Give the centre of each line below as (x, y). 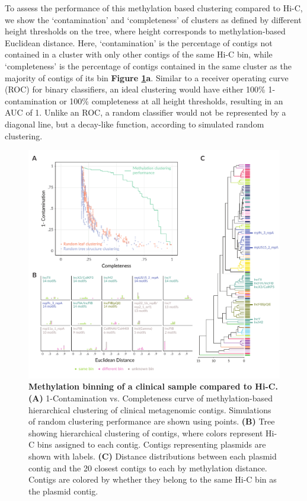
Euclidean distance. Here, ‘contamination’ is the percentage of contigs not (139, 42)
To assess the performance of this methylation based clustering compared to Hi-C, (154, 8)
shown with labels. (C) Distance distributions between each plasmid (153, 456)
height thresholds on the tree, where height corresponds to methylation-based (145, 31)
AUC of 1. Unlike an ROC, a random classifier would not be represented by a (145, 112)
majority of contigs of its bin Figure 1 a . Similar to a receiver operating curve (147, 77)
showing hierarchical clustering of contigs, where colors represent (146, 433)
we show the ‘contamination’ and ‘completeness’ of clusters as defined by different (153, 19)
